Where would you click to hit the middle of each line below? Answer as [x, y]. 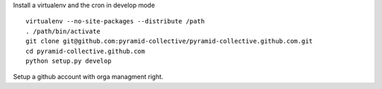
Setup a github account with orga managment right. [88, 77]
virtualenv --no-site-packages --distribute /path [115, 22]
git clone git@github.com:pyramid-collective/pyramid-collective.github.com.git [169, 41]
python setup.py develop [69, 61]
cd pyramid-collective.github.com [85, 51]
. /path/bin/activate [63, 31]
